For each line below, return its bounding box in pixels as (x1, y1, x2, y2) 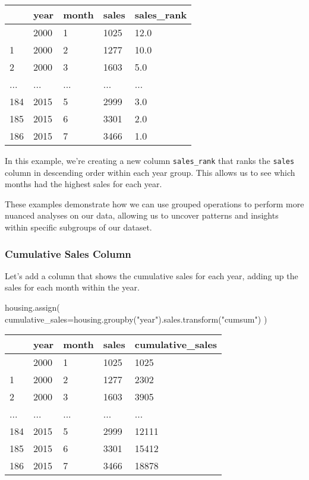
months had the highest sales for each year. (5, 178, 162, 190)
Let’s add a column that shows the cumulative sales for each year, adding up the (5, 269, 298, 282)
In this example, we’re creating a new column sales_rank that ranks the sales (5, 154, 295, 166)
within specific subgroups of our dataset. (5, 221, 152, 233)
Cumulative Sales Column (5, 246, 131, 261)
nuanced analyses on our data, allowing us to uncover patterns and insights (5, 209, 279, 222)
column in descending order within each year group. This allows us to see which (5, 166, 295, 178)
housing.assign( (5, 301, 60, 314)
